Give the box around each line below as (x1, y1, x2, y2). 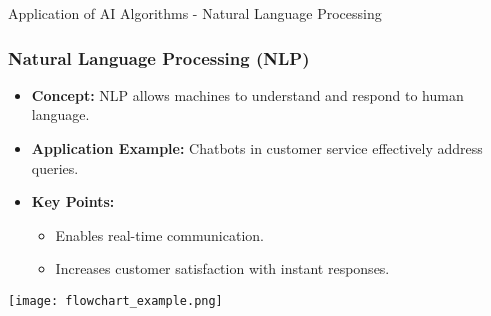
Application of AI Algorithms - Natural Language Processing (8, 3, 382, 23)
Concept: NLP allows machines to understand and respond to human (31, 84, 464, 105)
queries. (31, 157, 79, 178)
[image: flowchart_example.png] (8, 293, 223, 308)
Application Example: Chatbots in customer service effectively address (31, 138, 483, 158)
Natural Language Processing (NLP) (8, 45, 310, 70)
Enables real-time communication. (55, 224, 264, 245)
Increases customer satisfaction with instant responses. (55, 258, 390, 279)
